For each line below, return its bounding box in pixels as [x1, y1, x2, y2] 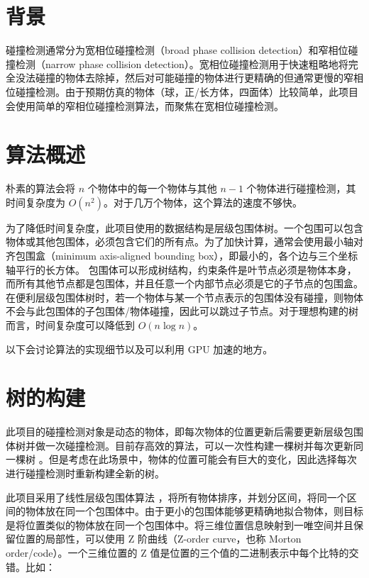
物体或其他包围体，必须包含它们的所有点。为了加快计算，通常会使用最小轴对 [6, 234, 363, 249]
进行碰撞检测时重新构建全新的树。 [6, 466, 165, 481]
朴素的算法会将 [6, 181, 75, 196]
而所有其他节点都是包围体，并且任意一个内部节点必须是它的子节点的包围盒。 [6, 276, 363, 291]
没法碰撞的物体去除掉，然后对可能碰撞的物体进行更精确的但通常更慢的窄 [15, 70, 353, 85]
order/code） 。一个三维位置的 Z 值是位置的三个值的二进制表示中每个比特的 [6, 545, 349, 560]
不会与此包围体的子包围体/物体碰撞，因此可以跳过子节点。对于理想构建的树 [6, 304, 358, 318]
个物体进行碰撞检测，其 [246, 181, 356, 196]
